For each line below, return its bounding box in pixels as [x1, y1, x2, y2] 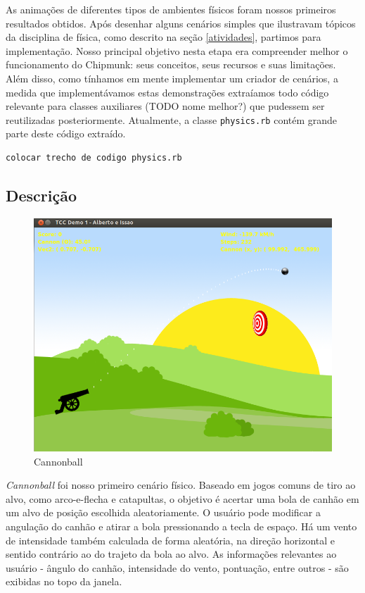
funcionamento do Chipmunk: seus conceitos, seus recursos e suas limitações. [6, 57, 336, 72]
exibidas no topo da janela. [6, 574, 122, 589]
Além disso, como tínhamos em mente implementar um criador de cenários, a [6, 70, 338, 85]
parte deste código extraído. [6, 126, 126, 141]
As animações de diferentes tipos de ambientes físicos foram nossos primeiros [6, 2, 336, 16]
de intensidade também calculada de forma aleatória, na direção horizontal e [6, 532, 335, 547]
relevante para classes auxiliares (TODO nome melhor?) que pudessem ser [6, 99, 325, 113]
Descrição [6, 184, 77, 206]
